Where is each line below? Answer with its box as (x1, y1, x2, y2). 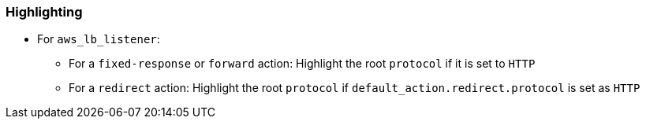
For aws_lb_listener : (37, 32, 160, 46)
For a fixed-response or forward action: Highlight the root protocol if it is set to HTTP (69, 57, 536, 71)
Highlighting (6, 4, 83, 20)
